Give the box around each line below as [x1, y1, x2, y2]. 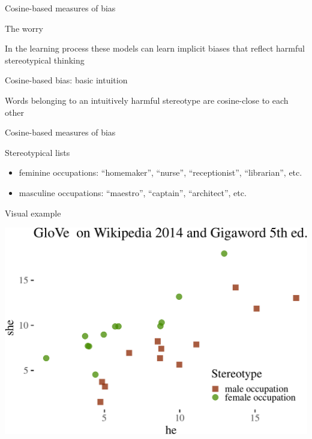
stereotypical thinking [5, 53, 85, 66]
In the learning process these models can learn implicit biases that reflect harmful [5, 42, 305, 55]
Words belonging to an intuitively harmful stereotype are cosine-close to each [5, 94, 289, 106]
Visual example [5, 206, 61, 219]
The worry [5, 22, 43, 34]
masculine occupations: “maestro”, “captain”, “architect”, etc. [19, 186, 247, 199]
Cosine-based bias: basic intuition [5, 74, 128, 86]
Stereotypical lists [5, 146, 70, 158]
